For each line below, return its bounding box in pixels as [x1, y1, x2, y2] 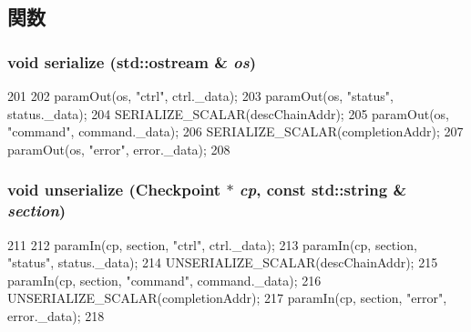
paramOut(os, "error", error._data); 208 [7, 139, 230, 158]
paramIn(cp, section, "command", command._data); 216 [7, 270, 322, 289]
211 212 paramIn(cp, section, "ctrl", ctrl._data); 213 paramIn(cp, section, [7, 235, 417, 254]
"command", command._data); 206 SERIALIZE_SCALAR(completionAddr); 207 [7, 122, 464, 141]
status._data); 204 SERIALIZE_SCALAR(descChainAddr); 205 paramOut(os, [7, 104, 449, 123]
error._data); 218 [7, 306, 105, 325]
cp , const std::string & [239, 178, 407, 201]
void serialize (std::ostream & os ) [7, 50, 257, 73]
